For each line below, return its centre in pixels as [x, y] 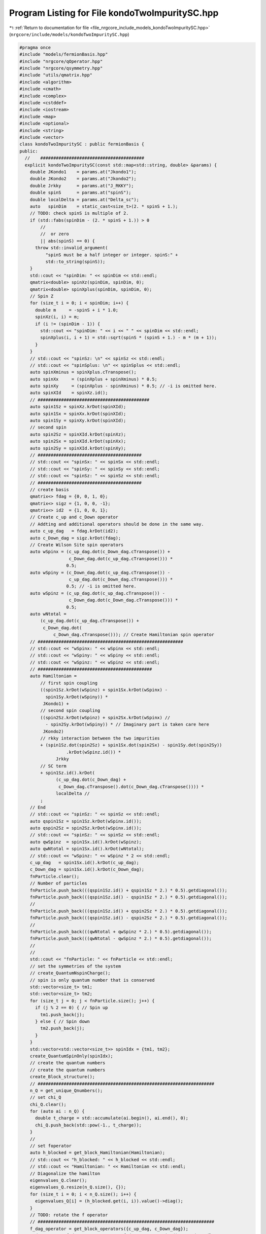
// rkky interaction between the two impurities [100, 738]
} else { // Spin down [63, 1022]
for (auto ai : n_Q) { [57, 1111]
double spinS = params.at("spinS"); [81, 193]
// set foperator [51, 1146]
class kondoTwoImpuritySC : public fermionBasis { [82, 144]
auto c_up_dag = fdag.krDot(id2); [74, 531]
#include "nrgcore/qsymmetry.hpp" [61, 68]
